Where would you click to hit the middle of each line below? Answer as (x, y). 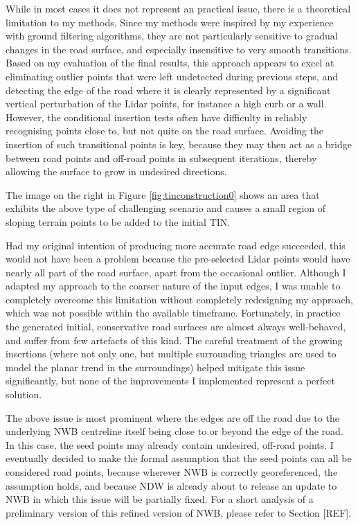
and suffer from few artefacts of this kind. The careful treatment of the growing (174, 340)
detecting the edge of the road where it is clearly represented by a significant (168, 90)
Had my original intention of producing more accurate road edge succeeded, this (176, 245)
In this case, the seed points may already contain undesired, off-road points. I (170, 444)
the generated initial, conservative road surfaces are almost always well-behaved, (176, 327)
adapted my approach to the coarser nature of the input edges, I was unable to (173, 286)
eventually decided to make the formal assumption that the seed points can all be (179, 458)
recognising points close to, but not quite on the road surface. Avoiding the (164, 131)
